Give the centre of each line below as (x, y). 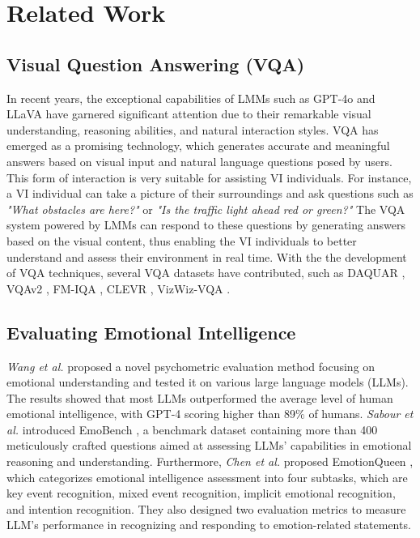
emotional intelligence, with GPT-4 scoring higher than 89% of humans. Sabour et (210, 414)
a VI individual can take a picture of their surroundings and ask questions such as (210, 193)
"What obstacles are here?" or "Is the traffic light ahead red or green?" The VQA (206, 209)
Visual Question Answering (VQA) (156, 64)
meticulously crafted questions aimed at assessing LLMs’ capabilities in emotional (209, 445)
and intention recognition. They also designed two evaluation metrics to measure (206, 508)
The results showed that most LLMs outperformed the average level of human (200, 397)
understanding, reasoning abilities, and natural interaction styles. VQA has (193, 129)
